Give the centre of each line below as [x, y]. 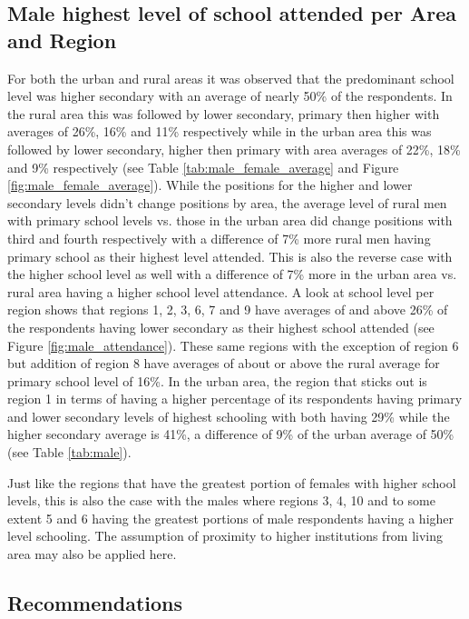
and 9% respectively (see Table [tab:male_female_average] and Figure [203, 167]
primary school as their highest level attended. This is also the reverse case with [230, 256]
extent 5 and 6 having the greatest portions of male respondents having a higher [231, 518]
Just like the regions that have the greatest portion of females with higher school [232, 482]
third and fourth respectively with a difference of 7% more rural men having [219, 238]
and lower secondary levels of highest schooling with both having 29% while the [229, 416]
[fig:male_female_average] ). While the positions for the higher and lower [210, 185]
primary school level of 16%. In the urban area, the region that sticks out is [217, 380]
